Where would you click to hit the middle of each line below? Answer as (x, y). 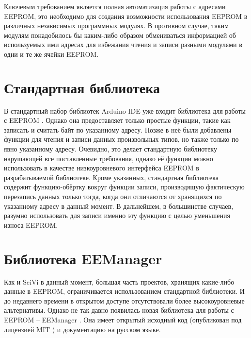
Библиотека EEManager (83, 258)
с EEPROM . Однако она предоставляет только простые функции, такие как (117, 120)
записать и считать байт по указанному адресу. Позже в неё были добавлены (118, 129)
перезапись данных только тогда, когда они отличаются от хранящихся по (113, 196)
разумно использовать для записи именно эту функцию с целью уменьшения (117, 215)
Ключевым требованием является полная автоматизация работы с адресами (115, 6)
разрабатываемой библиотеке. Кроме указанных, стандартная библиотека (111, 177)
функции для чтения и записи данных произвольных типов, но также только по (121, 139)
